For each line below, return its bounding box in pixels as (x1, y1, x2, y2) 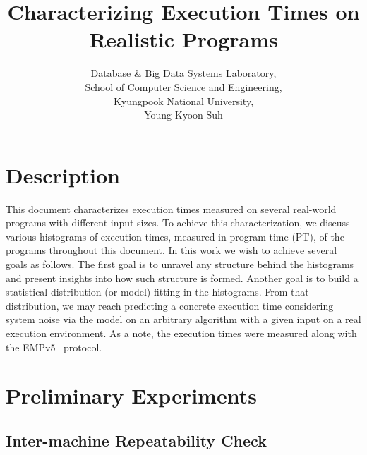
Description (6, 160, 121, 189)
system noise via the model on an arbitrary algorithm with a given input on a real (6, 312, 361, 327)
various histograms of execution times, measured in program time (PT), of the (6, 229, 344, 243)
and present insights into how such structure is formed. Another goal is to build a (6, 270, 359, 285)
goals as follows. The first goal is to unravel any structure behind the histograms (6, 257, 354, 271)
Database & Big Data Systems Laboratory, (90, 66, 277, 80)
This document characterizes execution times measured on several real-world (6, 201, 337, 216)
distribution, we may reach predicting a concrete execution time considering (6, 298, 334, 313)
